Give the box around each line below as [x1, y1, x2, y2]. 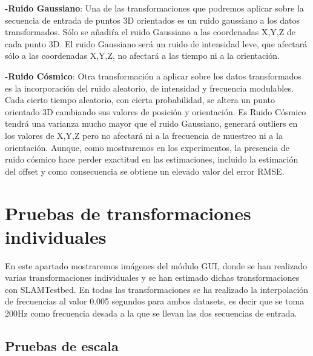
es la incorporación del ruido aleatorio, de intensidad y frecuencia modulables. [5, 81, 294, 94]
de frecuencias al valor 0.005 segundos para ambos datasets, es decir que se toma [5, 295, 305, 307]
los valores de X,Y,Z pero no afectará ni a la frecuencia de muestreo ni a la [5, 129, 283, 141]
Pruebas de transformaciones [5, 200, 251, 225]
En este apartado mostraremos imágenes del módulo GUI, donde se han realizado [5, 259, 307, 272]
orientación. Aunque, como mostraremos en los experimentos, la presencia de [5, 141, 289, 153]
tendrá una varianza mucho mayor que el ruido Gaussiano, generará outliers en [5, 117, 298, 130]
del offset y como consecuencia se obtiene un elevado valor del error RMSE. [5, 164, 285, 177]
